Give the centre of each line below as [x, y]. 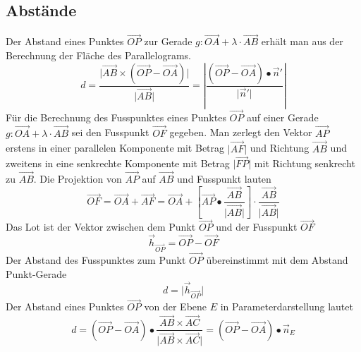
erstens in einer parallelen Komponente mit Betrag [115, 148]
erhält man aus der [302, 41]
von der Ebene [176, 307]
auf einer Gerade [282, 117]
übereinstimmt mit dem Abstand [277, 260]
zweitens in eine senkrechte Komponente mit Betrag [118, 163]
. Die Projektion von [78, 179]
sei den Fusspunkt [110, 132]
